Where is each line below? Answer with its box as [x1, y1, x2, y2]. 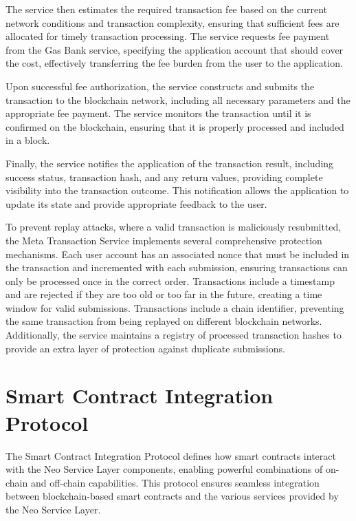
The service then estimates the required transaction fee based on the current [5, 2, 328, 16]
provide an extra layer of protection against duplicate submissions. [5, 341, 285, 355]
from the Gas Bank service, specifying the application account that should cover [5, 42, 344, 56]
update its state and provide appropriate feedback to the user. [5, 196, 267, 211]
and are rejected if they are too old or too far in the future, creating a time [5, 287, 322, 301]
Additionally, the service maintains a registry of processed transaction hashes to [5, 328, 342, 342]
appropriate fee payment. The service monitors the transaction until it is [5, 106, 311, 120]
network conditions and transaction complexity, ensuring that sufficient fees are [5, 15, 340, 30]
